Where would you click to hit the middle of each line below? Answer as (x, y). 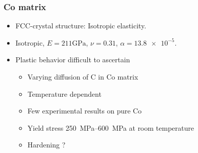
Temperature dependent (64, 93)
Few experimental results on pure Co (85, 111)
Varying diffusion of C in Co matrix (83, 76)
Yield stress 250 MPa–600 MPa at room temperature (111, 127)
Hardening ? (46, 145)
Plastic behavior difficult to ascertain (73, 60)
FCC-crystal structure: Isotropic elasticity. (81, 26)
